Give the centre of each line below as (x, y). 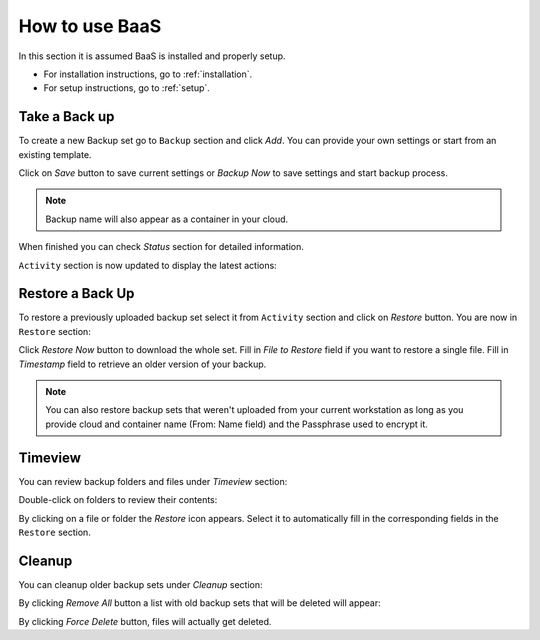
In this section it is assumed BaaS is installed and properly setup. (152, 56)
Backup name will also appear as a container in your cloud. (167, 219)
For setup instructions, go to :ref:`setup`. (126, 88)
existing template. (55, 154)
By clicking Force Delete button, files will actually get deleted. (145, 621)
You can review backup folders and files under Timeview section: (153, 481)
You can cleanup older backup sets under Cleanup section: (141, 584)
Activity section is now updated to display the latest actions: (147, 265)
